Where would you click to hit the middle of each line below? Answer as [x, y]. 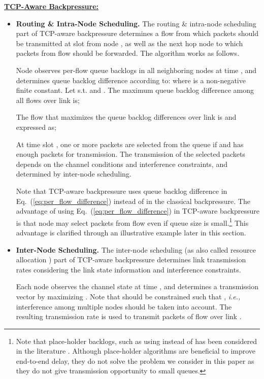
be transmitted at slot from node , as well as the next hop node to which [129, 43]
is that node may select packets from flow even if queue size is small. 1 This [132, 222]
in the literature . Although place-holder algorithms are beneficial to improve [136, 351]
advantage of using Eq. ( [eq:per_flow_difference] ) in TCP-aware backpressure [138, 211]
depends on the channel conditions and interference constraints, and [122, 164]
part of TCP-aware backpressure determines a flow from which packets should [137, 33]
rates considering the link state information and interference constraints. [128, 269]
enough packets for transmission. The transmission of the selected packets [130, 154]
